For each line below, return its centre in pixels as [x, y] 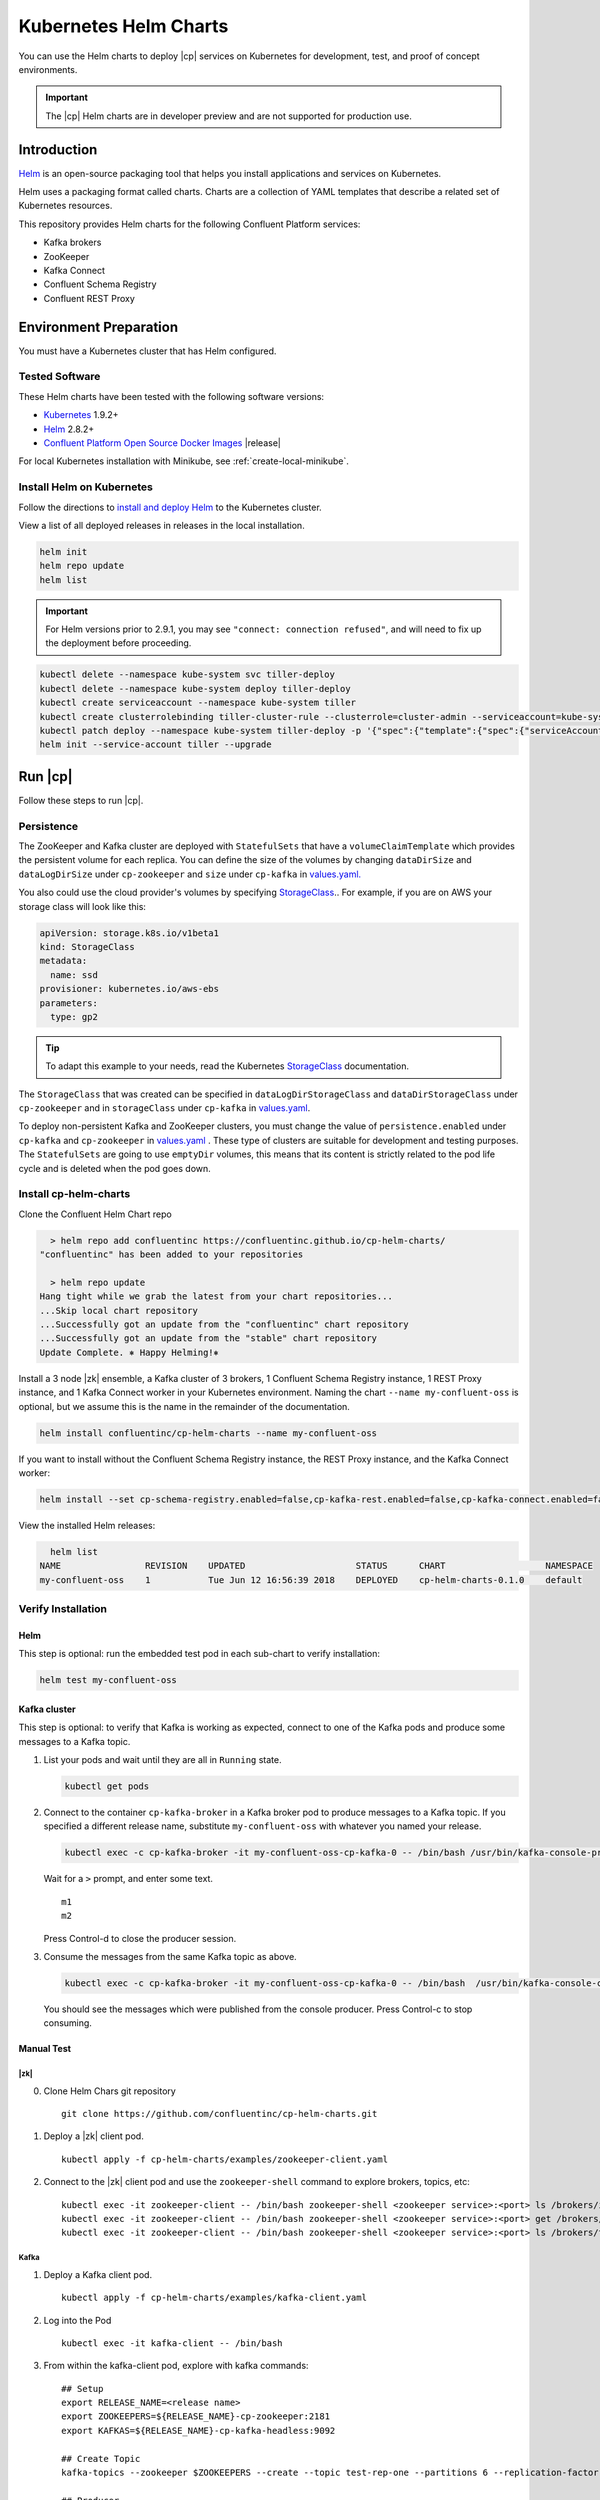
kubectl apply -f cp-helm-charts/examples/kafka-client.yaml [214, 2298]
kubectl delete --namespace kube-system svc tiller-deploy [187, 674]
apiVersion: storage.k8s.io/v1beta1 [129, 933]
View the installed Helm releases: [87, 1525]
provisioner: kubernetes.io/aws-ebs [129, 989]
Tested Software [59, 377]
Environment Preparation [98, 326]
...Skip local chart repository [119, 1310]
